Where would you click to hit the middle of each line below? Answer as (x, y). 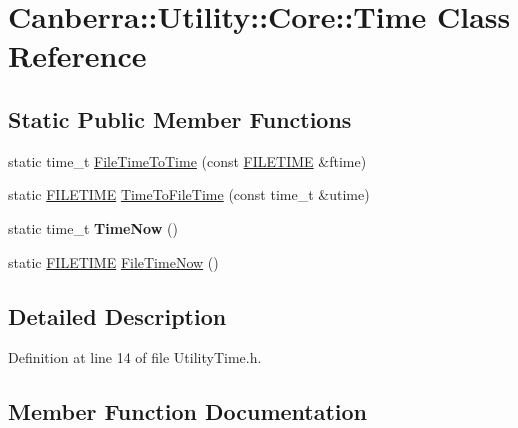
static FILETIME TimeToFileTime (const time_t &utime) (189, 194)
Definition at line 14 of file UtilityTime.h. (135, 357)
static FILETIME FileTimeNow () (113, 261)
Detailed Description (117, 315)
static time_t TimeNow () (93, 227)
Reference (77, 55)
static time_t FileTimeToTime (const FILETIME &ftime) (187, 160)
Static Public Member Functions (180, 118)
